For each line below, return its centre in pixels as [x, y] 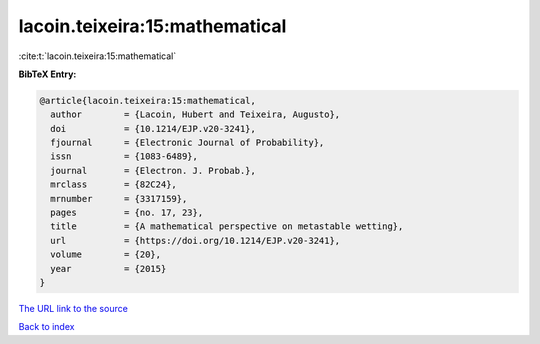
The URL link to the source [73, 308]
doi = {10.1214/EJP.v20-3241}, [153, 128]
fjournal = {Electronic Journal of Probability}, [187, 143]
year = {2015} [108, 268]
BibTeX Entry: [47, 74]
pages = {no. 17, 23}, [127, 213]
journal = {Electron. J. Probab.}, [153, 170]
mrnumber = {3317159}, [119, 198]
